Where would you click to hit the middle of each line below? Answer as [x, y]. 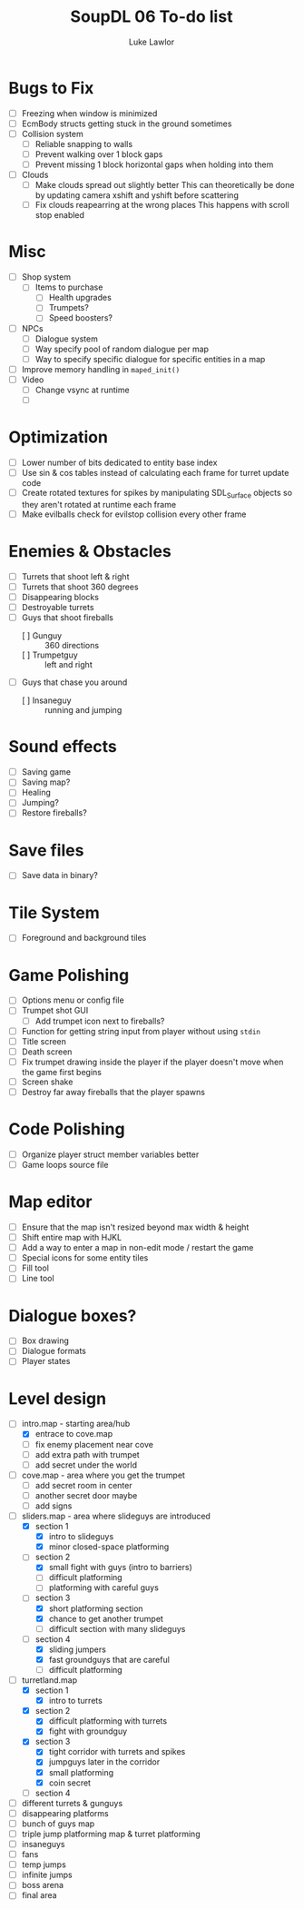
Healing [36, 793]
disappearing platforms [65, 1813]
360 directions [72, 646]
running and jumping [83, 710]
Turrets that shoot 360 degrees [80, 587]
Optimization [58, 437]
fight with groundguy [88, 1731]
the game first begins [61, 1072]
